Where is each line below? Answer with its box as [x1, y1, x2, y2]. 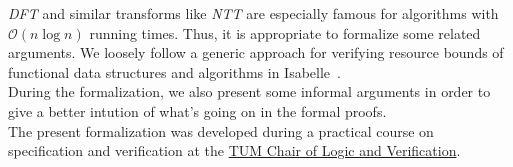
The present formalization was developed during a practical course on [8, 120, 434, 141]
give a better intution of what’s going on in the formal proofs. [8, 100, 387, 121]
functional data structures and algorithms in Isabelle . [8, 61, 341, 82]
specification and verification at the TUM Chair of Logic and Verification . [8, 140, 461, 161]
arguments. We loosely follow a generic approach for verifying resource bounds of [8, 42, 504, 63]
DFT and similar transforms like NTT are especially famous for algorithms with [8, 3, 499, 23]
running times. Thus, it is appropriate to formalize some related [89, 22, 481, 43]
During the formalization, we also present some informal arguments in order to [8, 81, 491, 102]
